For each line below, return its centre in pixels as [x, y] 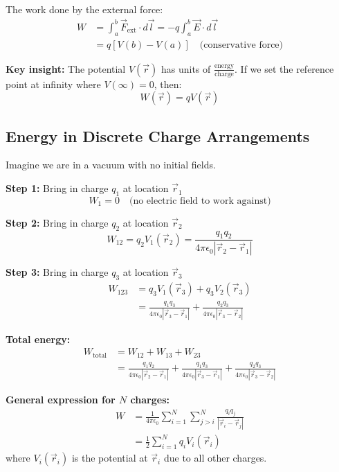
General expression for [61, 400]
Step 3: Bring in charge [57, 272]
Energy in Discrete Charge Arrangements [158, 136]
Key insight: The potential [66, 68]
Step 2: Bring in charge [57, 222]
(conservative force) [241, 45]
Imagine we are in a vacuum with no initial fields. [111, 165]
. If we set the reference [284, 68]
